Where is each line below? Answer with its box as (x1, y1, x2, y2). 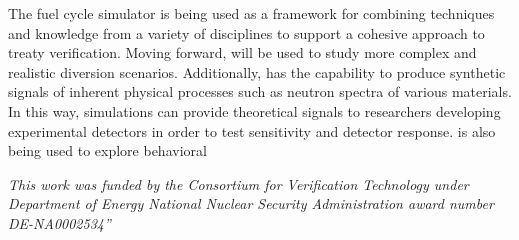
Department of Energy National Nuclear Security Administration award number (8, 193, 494, 214)
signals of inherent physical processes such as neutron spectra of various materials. (8, 81, 512, 102)
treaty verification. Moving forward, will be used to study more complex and (8, 42, 477, 63)
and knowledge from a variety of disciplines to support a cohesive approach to (8, 22, 485, 43)
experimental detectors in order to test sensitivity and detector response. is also (8, 120, 496, 141)
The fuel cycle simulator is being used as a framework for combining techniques (8, 3, 495, 23)
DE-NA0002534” (8, 212, 111, 233)
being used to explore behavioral (8, 140, 207, 161)
